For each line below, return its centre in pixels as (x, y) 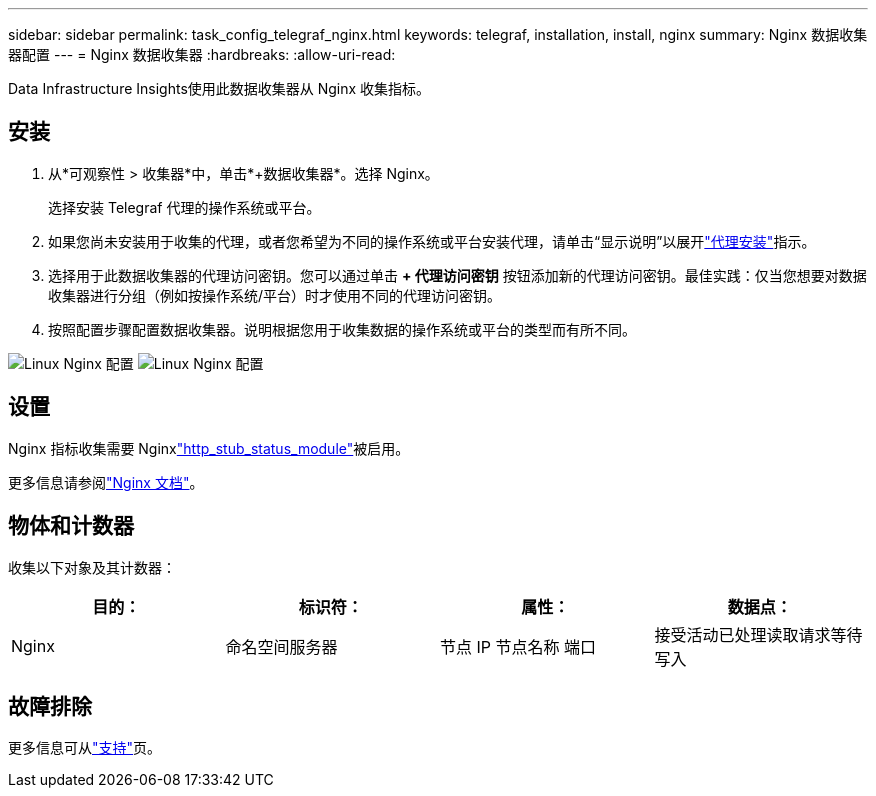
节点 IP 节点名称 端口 (518, 646)
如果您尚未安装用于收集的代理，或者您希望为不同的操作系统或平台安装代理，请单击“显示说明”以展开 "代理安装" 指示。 (432, 241)
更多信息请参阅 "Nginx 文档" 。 (106, 482)
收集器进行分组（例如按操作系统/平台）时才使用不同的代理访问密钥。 (275, 295)
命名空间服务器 (281, 646)
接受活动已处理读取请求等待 (758, 634)
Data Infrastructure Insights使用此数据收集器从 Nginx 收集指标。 (219, 88)
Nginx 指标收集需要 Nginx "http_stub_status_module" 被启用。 (209, 448)
